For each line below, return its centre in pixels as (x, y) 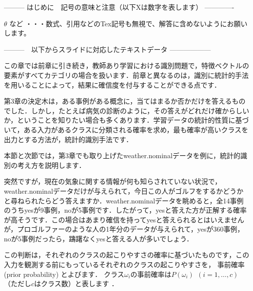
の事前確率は (151, 274)
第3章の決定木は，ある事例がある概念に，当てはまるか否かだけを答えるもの (125, 101)
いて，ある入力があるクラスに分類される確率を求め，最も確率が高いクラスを (126, 129)
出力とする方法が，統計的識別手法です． (68, 139)
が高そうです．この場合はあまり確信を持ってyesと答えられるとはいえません (124, 219)
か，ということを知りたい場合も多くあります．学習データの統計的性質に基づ (126, 120)
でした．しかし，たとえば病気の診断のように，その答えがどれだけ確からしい (127, 110)
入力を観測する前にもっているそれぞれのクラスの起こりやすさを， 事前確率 (124, 264)
